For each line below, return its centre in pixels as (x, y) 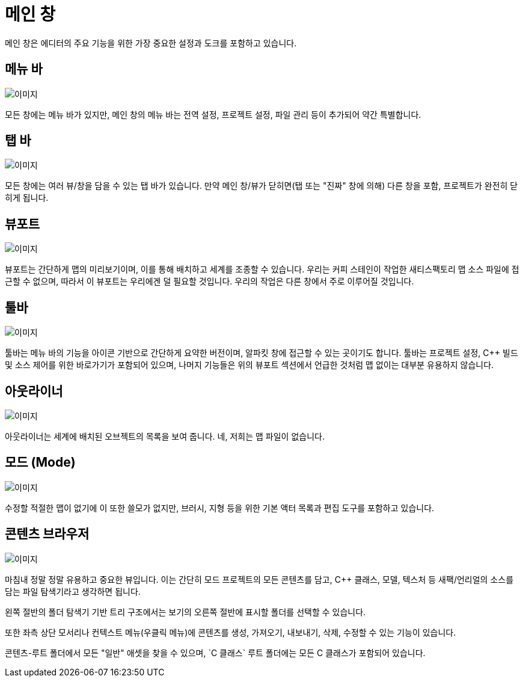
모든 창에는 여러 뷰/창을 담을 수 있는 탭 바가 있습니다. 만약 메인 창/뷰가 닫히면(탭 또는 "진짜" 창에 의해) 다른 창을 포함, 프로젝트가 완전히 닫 (261, 186)
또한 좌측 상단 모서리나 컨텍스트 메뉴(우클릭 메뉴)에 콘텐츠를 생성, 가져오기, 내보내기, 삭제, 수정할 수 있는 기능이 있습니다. (231, 632)
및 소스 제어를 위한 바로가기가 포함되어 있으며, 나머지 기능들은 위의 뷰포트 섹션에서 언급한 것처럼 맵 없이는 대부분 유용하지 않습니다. (249, 365)
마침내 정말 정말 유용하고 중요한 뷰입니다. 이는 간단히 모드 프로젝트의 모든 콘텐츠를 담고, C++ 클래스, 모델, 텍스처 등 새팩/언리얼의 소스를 (259, 579)
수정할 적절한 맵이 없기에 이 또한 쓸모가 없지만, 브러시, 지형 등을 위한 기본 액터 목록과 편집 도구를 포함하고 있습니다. (220, 508)
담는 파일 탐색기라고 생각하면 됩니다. (73, 591)
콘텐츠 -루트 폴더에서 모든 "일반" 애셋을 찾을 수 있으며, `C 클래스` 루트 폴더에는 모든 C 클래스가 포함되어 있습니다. (215, 653)
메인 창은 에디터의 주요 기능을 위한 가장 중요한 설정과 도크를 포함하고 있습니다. (151, 43)
